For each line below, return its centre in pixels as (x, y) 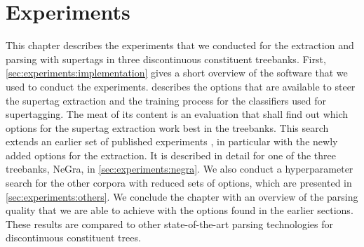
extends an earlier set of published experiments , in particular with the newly (172, 141)
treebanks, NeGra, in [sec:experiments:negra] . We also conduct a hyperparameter (180, 169)
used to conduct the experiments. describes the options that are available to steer (181, 86)
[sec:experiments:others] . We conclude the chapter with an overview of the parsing (182, 196)
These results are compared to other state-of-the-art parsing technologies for (169, 223)
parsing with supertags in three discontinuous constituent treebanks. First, (166, 59)
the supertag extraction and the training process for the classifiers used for (166, 100)
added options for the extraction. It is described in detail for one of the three (171, 155)
